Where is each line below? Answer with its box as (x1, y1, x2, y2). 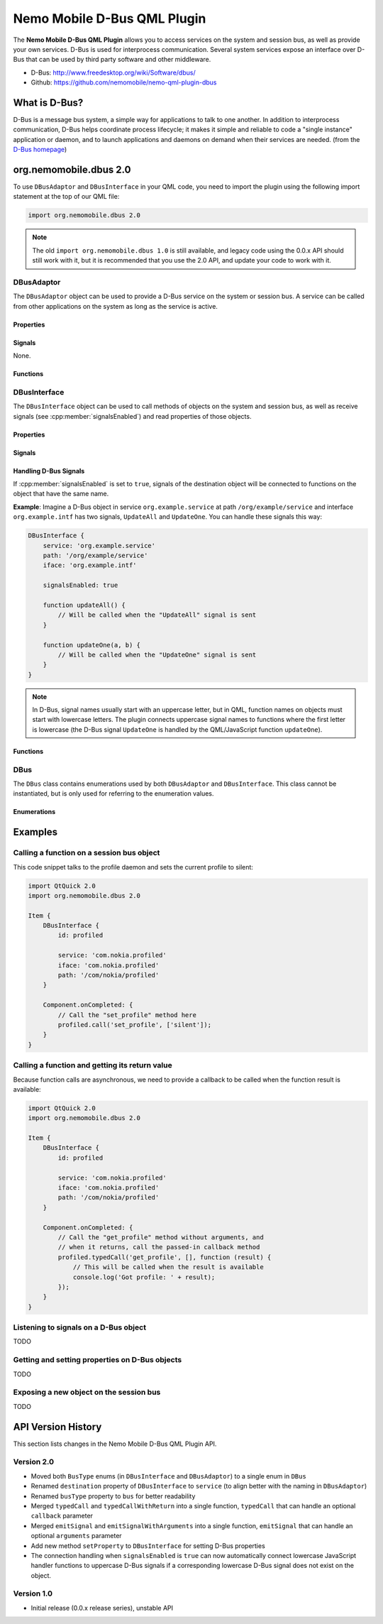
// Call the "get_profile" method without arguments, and (57, 1233, 264, 1241)
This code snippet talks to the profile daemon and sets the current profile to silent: (13, 862, 253, 871)
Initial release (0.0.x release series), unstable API (30, 1603, 174, 1612)
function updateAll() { (43, 600, 126, 609)
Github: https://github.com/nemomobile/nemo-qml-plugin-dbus (30, 78, 217, 87)
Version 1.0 (13, 1589, 53, 1598)
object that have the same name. (13, 490, 109, 498)
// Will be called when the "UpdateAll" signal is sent (57, 611, 257, 619)
